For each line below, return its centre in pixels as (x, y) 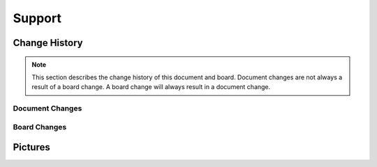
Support (37, 18)
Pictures (31, 147)
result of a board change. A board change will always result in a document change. (151, 87)
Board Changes (40, 127)
